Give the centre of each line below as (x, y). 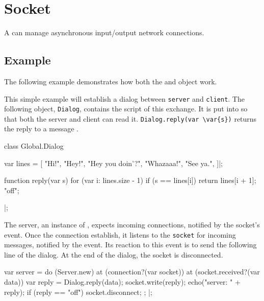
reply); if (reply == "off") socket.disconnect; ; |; (78, 292)
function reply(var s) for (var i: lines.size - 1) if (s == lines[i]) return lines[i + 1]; (130, 180)
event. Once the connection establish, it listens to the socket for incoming (120, 234)
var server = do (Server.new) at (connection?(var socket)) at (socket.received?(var (132, 272)
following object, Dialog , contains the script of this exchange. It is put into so (126, 109)
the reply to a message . (41, 129)
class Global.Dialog (34, 146)
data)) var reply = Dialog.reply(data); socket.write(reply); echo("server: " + (122, 282)
